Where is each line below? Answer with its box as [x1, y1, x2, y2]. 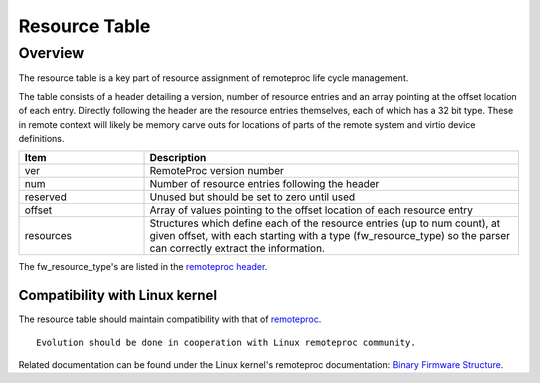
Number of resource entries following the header [149, 177, 380, 191]
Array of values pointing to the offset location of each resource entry [149, 203, 474, 217]
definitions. [18, 132, 65, 144]
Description [149, 151, 207, 165]
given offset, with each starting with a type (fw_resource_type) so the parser [149, 229, 510, 243]
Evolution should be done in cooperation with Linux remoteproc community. [36, 336, 416, 348]
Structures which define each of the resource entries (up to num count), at [149, 216, 501, 230]
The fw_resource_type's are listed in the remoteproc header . [18, 261, 268, 273]
